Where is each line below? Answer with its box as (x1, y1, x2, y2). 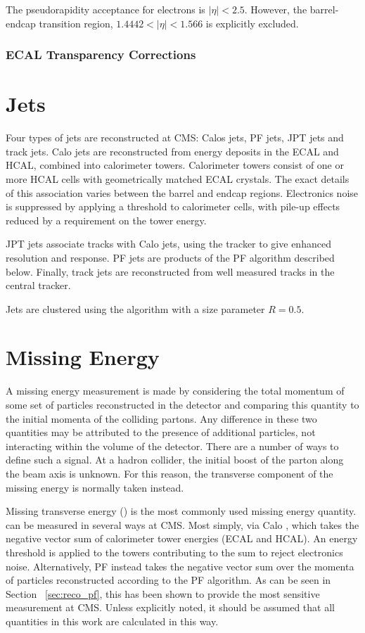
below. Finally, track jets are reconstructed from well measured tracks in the (6, 264, 335, 279)
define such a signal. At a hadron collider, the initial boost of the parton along (6, 452, 344, 467)
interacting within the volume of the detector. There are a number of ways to (6, 438, 339, 453)
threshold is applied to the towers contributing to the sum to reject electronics (6, 544, 343, 559)
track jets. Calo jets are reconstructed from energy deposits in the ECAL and (6, 143, 339, 158)
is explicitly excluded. (205, 15, 299, 30)
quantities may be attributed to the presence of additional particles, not (6, 425, 316, 440)
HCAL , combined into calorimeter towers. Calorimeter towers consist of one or (6, 158, 344, 172)
